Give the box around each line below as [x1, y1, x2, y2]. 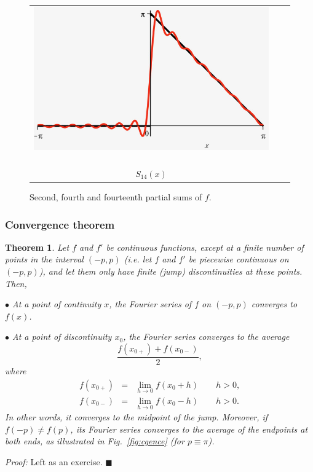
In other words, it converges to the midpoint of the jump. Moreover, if [5, 411, 268, 423]
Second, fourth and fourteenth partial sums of [30, 191, 202, 203]
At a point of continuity [12, 297, 101, 310]
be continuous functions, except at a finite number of [106, 240, 304, 253]
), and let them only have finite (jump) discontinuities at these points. [39, 265, 303, 278]
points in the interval [5, 253, 84, 265]
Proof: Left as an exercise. [5, 455, 103, 468]
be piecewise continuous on [188, 253, 289, 265]
